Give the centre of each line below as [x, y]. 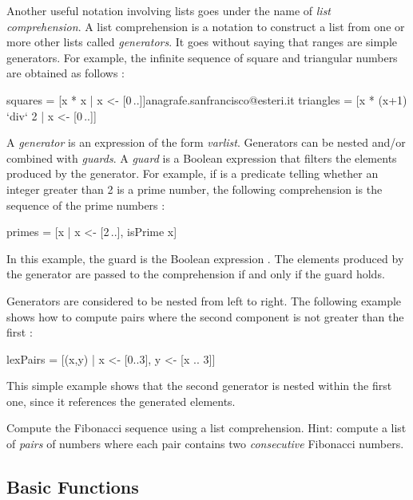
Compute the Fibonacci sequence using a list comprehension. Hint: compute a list [206, 428]
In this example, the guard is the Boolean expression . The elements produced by [205, 258]
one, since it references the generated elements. [121, 401]
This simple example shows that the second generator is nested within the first [199, 386]
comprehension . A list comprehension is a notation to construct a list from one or [206, 26]
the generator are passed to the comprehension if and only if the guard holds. [196, 274]
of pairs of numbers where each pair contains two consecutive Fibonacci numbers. [205, 444]
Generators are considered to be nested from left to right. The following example [204, 300]
